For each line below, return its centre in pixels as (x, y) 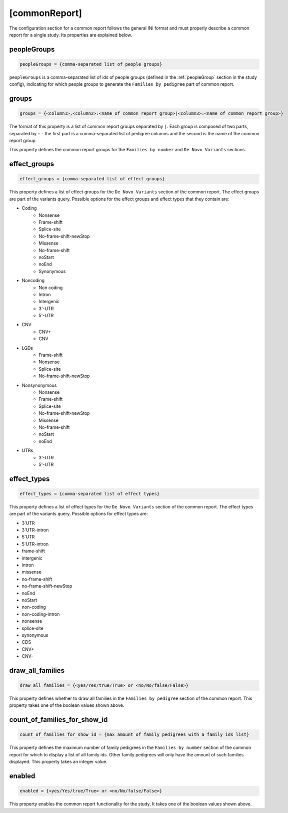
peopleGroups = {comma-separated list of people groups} (91, 64)
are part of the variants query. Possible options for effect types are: (79, 514)
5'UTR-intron (35, 544)
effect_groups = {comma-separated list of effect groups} (92, 179)
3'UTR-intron (35, 530)
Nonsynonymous (39, 385)
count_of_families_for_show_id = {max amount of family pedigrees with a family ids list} (134, 735)
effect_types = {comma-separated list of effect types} (90, 494)
